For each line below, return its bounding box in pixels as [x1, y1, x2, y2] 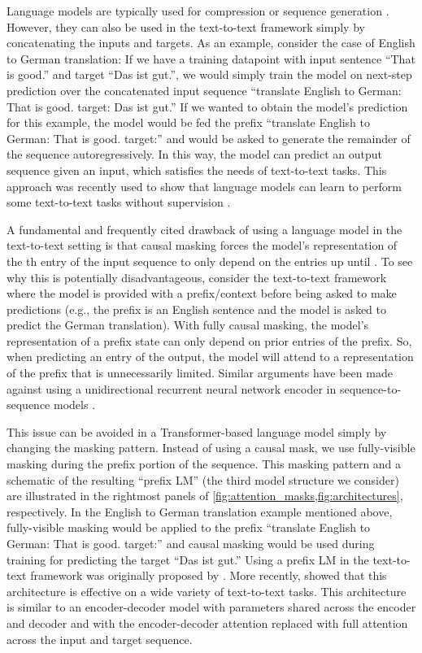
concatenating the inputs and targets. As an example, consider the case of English [7, 34, 415, 51]
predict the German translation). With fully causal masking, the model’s [7, 316, 369, 333]
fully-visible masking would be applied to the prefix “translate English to [7, 519, 371, 536]
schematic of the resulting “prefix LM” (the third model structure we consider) [7, 471, 399, 488]
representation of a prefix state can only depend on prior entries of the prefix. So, [7, 332, 412, 349]
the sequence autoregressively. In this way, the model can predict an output [7, 146, 383, 163]
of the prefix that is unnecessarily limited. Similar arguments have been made [7, 364, 393, 381]
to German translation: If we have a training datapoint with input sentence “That [7, 50, 415, 67]
